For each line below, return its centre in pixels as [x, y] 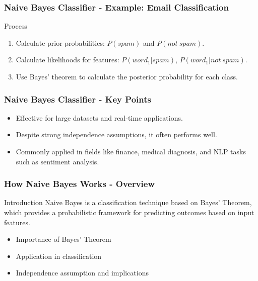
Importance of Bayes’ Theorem [63, 239]
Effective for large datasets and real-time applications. [99, 117]
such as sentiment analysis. [57, 161]
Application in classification [59, 256]
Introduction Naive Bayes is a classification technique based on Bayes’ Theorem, [128, 202]
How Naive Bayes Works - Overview [80, 184]
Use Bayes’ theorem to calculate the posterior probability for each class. [127, 76]
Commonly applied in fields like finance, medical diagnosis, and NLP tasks [131, 151]
